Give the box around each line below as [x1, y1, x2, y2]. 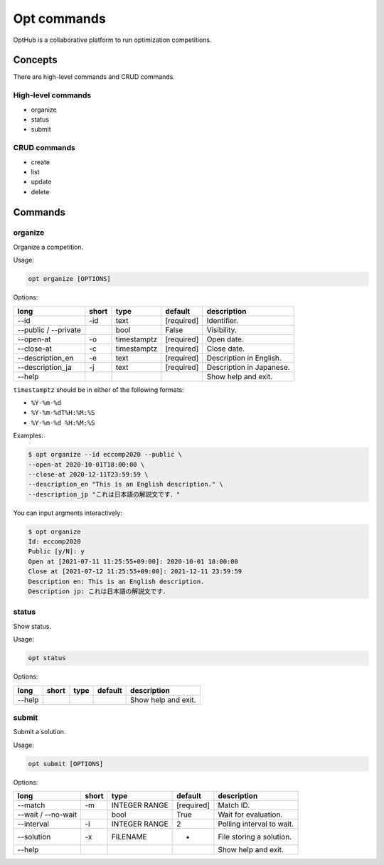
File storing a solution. [218, 832, 292, 842]
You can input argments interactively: [13, 509, 122, 517]
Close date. [206, 344, 245, 354]
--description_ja [17, 362, 72, 372]
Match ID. [218, 800, 250, 810]
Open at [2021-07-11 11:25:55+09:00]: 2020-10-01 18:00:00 [28, 557, 238, 566]
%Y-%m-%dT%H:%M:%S [31, 409, 95, 417]
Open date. [206, 334, 245, 344]
